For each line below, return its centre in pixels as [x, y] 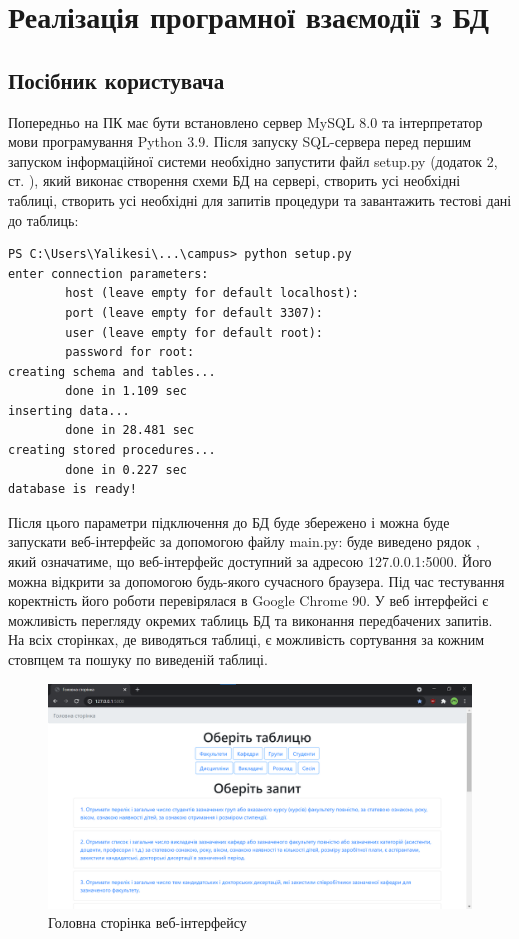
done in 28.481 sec [130, 430]
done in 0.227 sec [126, 469]
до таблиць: [43, 219]
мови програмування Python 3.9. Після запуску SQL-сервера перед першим [240, 141]
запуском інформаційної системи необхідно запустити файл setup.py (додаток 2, [253, 160]
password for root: [130, 352]
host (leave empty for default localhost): [212, 293]
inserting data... [69, 410]
